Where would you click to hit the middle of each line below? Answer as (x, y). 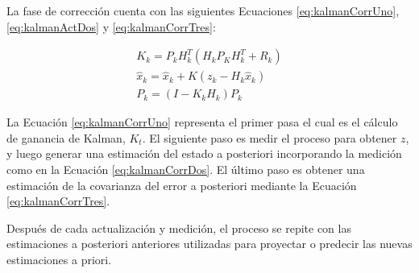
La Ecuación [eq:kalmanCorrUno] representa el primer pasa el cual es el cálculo (202, 122)
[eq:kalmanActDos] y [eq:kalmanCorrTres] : (111, 26)
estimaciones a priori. (59, 260)
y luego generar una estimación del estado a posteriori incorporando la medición (204, 153)
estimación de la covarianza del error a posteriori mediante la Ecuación (182, 185)
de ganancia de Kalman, (66, 137)
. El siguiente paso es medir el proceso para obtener (270, 137)
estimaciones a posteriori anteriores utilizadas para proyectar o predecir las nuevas (209, 244)
